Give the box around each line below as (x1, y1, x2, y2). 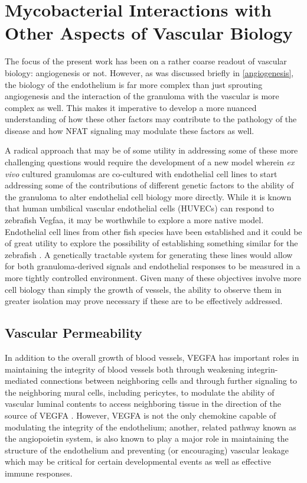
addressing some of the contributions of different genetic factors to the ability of (5, 179, 294, 191)
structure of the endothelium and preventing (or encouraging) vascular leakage (5, 443, 289, 456)
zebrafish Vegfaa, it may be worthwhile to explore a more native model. (5, 214, 264, 226)
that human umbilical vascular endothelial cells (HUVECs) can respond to (5, 202, 274, 214)
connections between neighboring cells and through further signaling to (40, 374, 298, 387)
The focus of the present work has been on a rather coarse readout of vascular (5, 55, 287, 67)
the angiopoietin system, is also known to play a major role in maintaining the (5, 432, 289, 445)
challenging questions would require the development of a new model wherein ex (5, 156, 295, 168)
